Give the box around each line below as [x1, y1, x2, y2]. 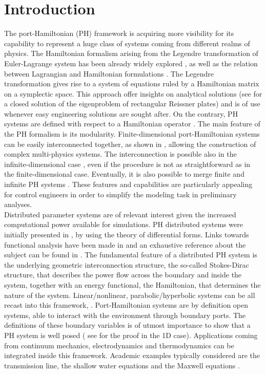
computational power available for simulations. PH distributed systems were [4, 219, 243, 230]
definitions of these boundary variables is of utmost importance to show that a [4, 320, 251, 330]
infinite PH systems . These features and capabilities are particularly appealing [4, 179, 253, 190]
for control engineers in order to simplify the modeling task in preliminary [4, 189, 237, 199]
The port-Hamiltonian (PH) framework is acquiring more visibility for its [4, 28, 234, 39]
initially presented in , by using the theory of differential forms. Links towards [4, 229, 249, 239]
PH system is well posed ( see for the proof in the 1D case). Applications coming [4, 329, 258, 340]
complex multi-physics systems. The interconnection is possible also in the [4, 148, 237, 159]
